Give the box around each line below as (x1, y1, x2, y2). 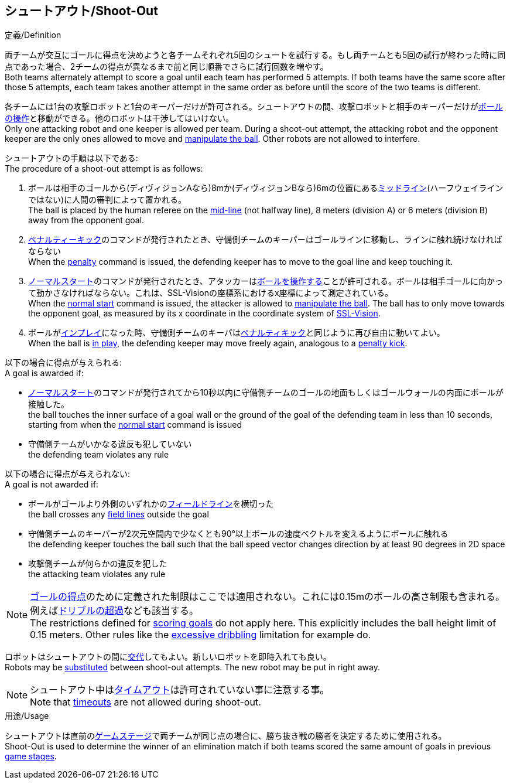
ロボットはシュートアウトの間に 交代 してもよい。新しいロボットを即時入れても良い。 (5, 652, 331, 662)
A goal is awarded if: (5, 368, 84, 379)
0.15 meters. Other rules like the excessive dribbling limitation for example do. (30, 629, 371, 641)
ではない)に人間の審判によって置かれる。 (28, 195, 186, 205)
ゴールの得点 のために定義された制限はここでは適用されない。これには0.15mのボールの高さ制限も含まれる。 (30, 591, 505, 603)
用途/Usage (5, 711, 49, 721)
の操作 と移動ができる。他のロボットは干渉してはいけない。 (5, 113, 234, 124)
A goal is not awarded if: (5, 479, 98, 490)
